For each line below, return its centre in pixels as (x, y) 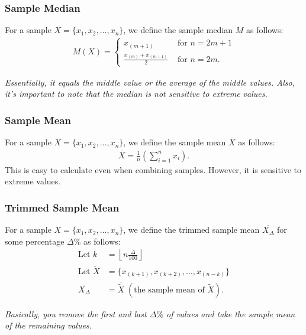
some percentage (35, 241)
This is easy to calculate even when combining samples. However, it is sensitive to (153, 169)
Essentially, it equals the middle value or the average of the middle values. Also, (150, 82)
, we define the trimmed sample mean (191, 230)
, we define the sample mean (175, 142)
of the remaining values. (48, 325)
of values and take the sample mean (231, 313)
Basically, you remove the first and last (76, 313)
